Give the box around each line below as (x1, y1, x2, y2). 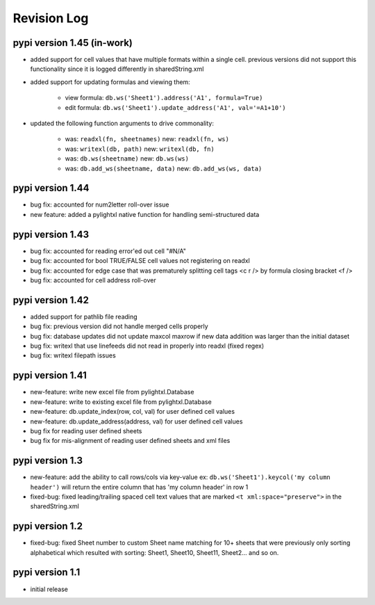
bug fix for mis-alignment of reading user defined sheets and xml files (30, 437, 231, 445)
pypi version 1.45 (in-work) (12, 37, 133, 49)
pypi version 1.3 (12, 455, 83, 467)
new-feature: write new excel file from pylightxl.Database (30, 388, 194, 396)
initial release (30, 585, 69, 593)
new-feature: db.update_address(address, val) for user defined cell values (30, 417, 243, 426)
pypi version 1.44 (12, 182, 90, 194)
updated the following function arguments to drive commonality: (30, 119, 215, 128)
